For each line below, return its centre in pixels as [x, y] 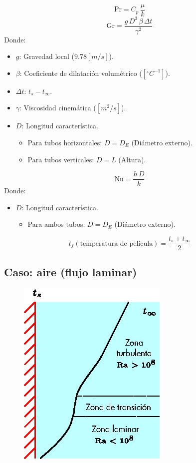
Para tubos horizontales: [65, 142]
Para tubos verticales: [61, 159]
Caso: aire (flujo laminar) [71, 272]
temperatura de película [116, 243]
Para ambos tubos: [56, 224]
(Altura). [132, 159]
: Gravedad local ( [47, 56]
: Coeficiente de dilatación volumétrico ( [81, 73]
